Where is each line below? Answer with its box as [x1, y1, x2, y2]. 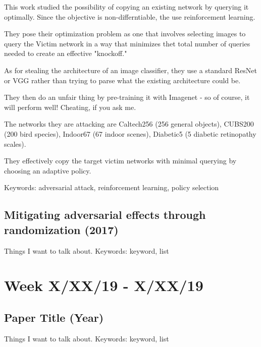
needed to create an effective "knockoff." [4, 48, 127, 59]
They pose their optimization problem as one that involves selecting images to [4, 28, 246, 39]
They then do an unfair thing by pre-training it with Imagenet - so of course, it [4, 92, 250, 102]
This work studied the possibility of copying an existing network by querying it [4, 2, 249, 12]
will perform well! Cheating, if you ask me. [4, 101, 136, 112]
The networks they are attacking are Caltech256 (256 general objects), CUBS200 [4, 119, 254, 129]
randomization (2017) [4, 221, 119, 237]
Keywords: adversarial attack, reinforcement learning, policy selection [4, 182, 219, 193]
